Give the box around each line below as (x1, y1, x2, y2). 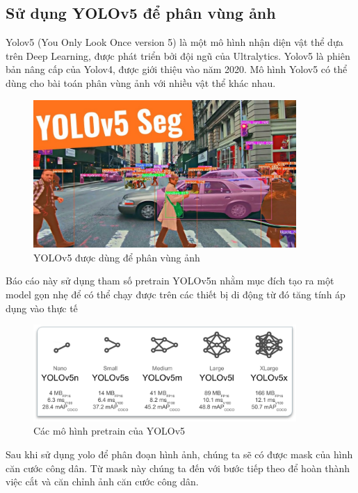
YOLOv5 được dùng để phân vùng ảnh (33, 250, 200, 264)
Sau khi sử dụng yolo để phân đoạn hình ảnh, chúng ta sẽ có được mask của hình (6, 447, 353, 462)
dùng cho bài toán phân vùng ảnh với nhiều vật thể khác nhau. (6, 75, 276, 90)
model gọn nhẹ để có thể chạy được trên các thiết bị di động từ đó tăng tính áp (6, 286, 345, 301)
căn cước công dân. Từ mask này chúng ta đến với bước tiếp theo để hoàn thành (6, 460, 350, 475)
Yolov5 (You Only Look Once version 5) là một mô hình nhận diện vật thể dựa (6, 35, 343, 49)
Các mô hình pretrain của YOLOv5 (33, 423, 186, 438)
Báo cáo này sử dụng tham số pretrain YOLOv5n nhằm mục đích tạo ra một (6, 273, 334, 288)
